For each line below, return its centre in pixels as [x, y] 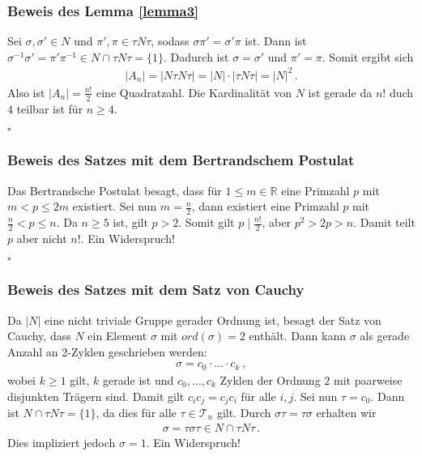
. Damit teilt [384, 222]
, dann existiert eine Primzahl [265, 206]
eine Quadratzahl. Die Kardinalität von [194, 92]
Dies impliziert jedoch [62, 442]
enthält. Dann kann [298, 336]
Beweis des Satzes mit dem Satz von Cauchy [156, 290]
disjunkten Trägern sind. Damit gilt [96, 396]
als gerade [385, 336]
